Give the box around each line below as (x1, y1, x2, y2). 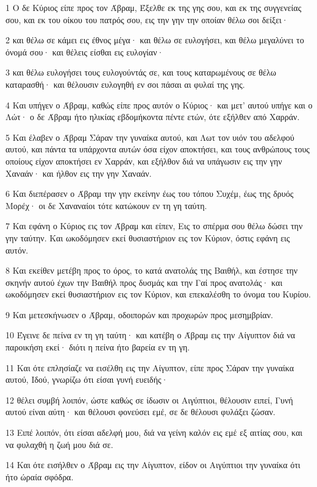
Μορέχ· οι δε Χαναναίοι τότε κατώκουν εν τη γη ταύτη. (5, 199, 207, 212)
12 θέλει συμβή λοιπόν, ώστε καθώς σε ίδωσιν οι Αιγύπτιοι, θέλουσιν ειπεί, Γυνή (5, 393, 293, 406)
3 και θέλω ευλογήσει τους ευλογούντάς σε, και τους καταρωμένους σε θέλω (5, 66, 276, 79)
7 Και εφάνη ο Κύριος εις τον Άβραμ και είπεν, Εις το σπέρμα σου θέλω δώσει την (5, 219, 303, 232)
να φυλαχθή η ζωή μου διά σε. (5, 438, 113, 450)
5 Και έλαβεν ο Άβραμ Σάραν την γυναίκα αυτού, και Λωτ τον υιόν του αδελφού (5, 130, 294, 143)
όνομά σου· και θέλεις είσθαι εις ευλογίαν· (5, 45, 164, 58)
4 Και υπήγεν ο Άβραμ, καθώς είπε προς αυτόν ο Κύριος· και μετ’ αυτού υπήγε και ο (5, 98, 313, 111)
